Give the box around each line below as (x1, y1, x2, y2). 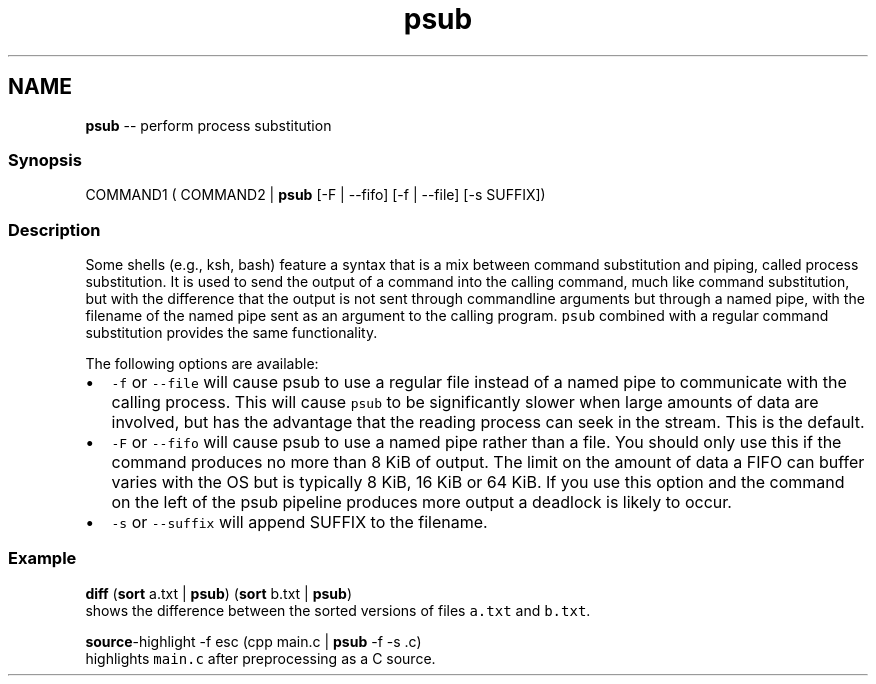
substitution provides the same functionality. (85, 324, 378, 342)
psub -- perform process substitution (85, 116, 332, 134)
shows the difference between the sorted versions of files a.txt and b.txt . (85, 601, 591, 619)
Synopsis (8, 149, 82, 170)
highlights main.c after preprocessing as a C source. (85, 649, 436, 667)
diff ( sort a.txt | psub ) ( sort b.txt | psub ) (85, 584, 352, 602)
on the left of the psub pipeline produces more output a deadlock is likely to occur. (111, 492, 732, 513)
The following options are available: (85, 355, 319, 373)
